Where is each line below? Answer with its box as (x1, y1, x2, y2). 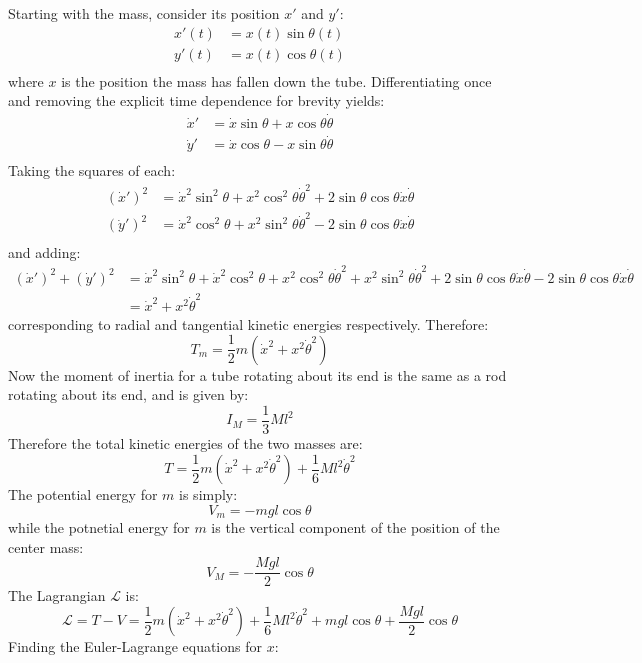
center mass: (8, 536, 84, 557)
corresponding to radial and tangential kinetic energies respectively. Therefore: (8, 313, 489, 334)
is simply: (179, 484, 238, 504)
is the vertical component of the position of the (211, 517, 500, 538)
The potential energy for (8, 484, 158, 504)
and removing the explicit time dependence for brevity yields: (8, 90, 385, 111)
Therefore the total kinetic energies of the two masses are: (8, 432, 363, 453)
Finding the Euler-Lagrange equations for (8, 636, 262, 657)
